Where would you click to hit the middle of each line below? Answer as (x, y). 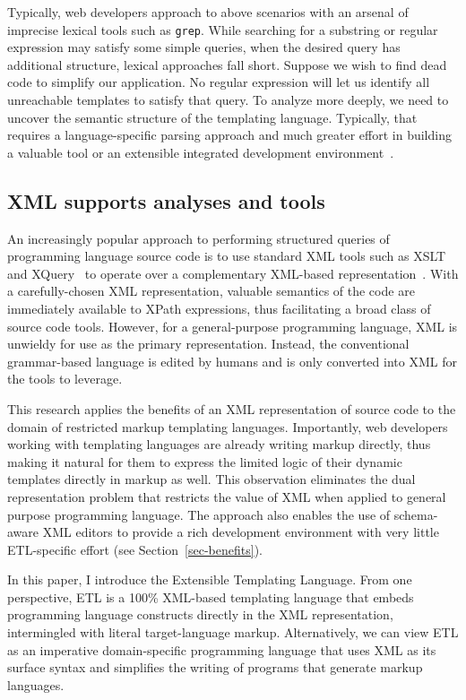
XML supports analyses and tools (166, 200)
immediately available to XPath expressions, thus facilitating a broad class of (219, 308)
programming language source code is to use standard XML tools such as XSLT (227, 256)
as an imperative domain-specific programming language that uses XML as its (222, 649)
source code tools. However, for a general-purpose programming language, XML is (233, 326)
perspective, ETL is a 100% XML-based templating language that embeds (211, 596)
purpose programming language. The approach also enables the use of (199, 514)
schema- (416, 514)
